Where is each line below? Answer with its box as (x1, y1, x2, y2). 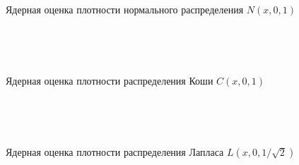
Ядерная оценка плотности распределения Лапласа (6, 144, 224, 159)
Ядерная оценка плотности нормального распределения (6, 2, 244, 17)
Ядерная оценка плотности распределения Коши (6, 73, 213, 87)
